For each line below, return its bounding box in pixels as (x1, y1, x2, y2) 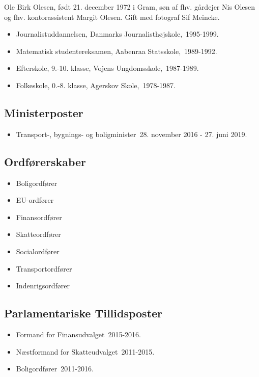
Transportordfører (16, 263, 72, 274)
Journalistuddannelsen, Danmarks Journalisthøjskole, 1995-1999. (16, 29, 219, 39)
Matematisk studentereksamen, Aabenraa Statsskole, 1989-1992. (16, 45, 217, 56)
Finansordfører (16, 211, 62, 222)
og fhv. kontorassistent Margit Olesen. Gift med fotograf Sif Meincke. (4, 11, 220, 22)
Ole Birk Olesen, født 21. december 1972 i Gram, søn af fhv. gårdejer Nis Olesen (4, 2, 255, 12)
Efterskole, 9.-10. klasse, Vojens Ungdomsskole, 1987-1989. (16, 63, 199, 73)
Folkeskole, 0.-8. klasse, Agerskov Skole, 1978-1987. (16, 79, 176, 90)
